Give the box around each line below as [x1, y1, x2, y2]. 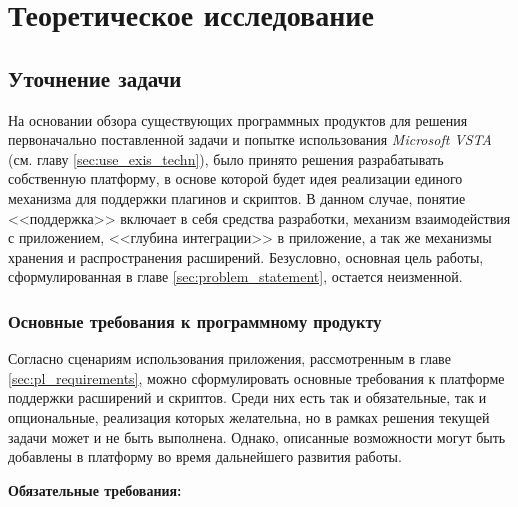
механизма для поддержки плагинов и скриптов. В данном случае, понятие [8, 187, 466, 208]
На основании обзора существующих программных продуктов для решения [8, 109, 468, 130]
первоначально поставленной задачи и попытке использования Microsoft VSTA [8, 129, 492, 150]
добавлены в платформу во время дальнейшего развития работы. [8, 446, 402, 467]
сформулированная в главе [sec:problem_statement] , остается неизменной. [8, 266, 463, 287]
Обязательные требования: [8, 479, 182, 500]
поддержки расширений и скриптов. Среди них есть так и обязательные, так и [8, 387, 487, 408]
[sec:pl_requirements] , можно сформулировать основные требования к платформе [8, 367, 505, 388]
